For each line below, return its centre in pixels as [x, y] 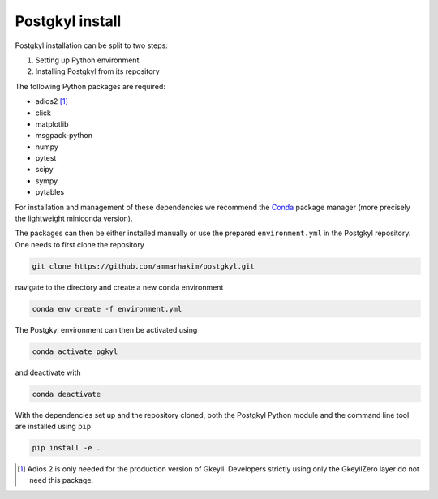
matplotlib [52, 124]
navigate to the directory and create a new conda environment [119, 287]
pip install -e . [67, 448]
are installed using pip [53, 427]
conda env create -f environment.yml [107, 309]
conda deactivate [67, 394]
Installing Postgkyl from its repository [97, 71]
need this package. [61, 480]
